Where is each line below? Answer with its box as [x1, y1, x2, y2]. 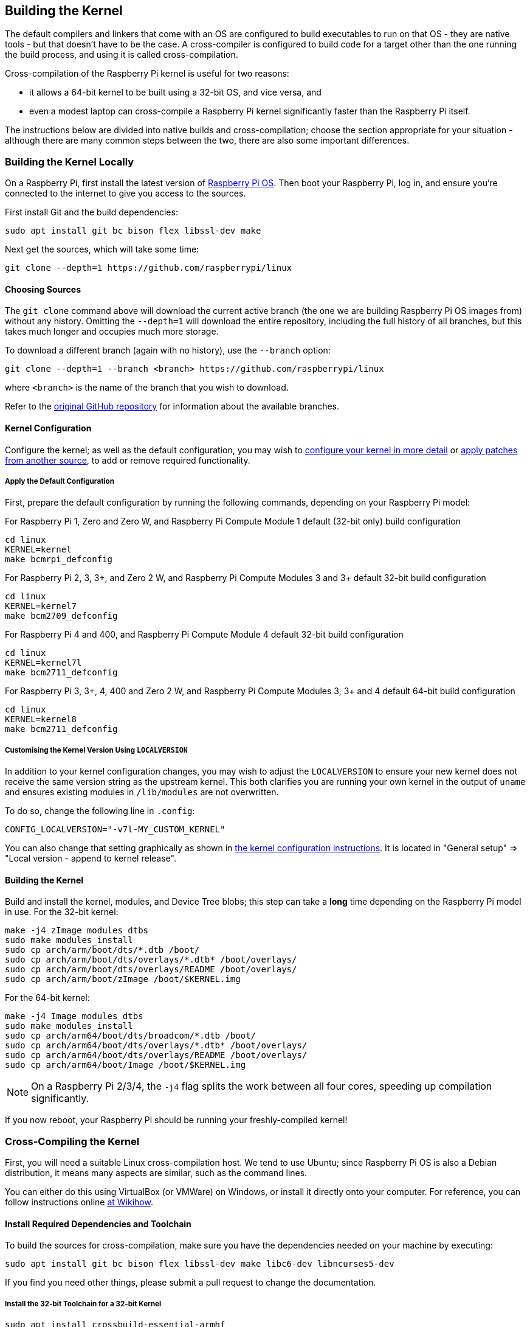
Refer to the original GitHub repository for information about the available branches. [5, 401, 340, 412]
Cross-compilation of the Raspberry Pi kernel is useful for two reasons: [5, 68, 289, 79]
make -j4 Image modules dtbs [5, 1011, 143, 1022]
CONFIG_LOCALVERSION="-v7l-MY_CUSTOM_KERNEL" [5, 824, 225, 835]
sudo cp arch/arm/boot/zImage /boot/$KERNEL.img [5, 974, 241, 984]
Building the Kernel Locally [5, 155, 134, 168]
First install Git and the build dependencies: [5, 207, 178, 218]
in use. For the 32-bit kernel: [5, 907, 119, 918]
